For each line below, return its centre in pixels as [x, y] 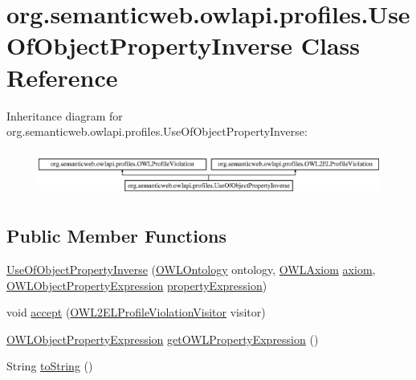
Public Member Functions [116, 236]
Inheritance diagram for [65, 115]
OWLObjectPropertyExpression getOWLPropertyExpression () [163, 339]
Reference [62, 77]
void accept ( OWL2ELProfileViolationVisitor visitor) [136, 312]
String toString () [50, 366]
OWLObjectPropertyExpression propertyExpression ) [137, 285]
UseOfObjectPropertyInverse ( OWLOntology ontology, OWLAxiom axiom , [191, 269]
